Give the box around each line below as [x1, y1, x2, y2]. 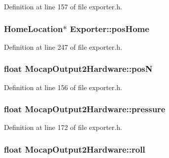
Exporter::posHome [70, 22, 149, 34]
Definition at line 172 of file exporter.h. [4, 122, 122, 132]
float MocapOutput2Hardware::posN [4, 63, 153, 75]
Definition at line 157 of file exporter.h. [4, 1, 122, 11]
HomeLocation [4, 22, 63, 34]
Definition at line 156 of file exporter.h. [4, 82, 122, 92]
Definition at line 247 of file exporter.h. [4, 41, 122, 52]
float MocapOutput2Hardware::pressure [4, 103, 166, 115]
